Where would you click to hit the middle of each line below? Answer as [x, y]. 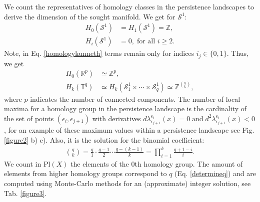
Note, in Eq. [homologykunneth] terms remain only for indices [99, 53]
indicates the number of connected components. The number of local [135, 99]
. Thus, [237, 53]
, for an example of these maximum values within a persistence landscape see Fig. [129, 130]
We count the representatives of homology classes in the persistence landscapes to [129, 6]
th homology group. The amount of [189, 163]
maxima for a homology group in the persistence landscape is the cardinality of [125, 108]
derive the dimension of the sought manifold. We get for [90, 16]
